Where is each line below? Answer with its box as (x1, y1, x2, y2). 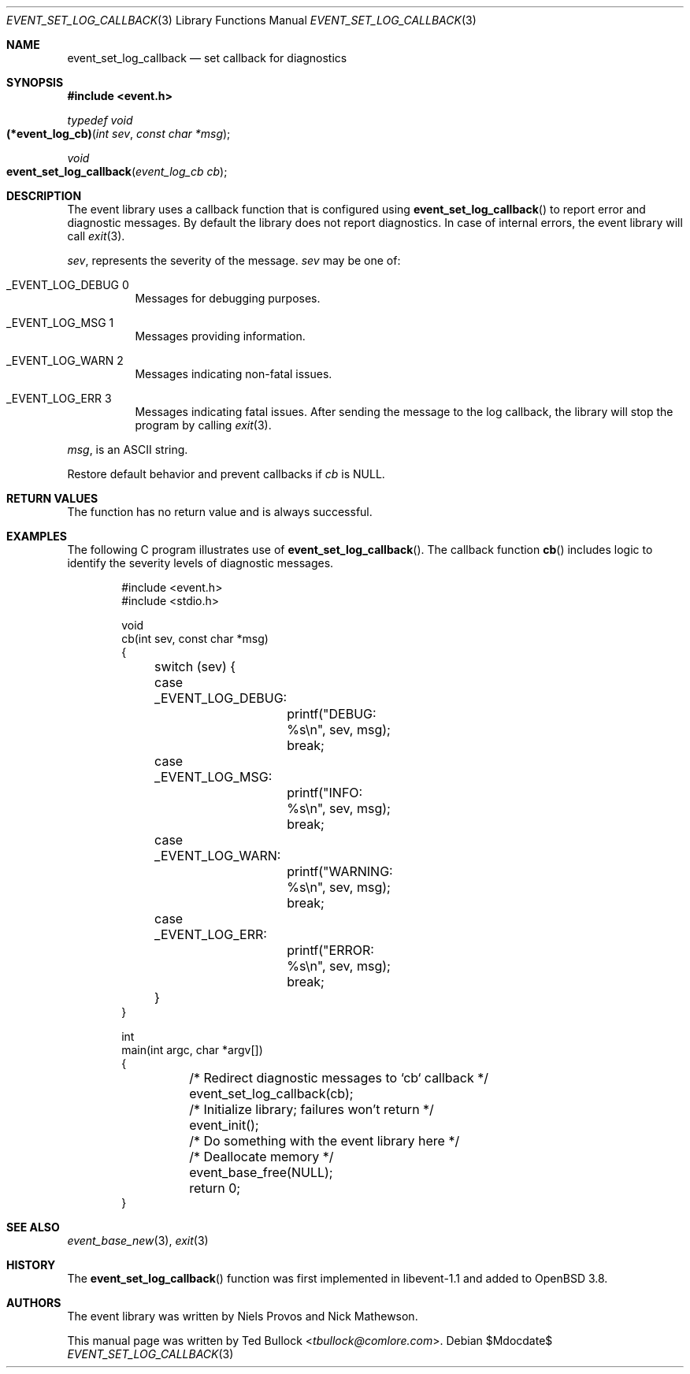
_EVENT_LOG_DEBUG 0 (6, 278, 129, 292)
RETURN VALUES (6, 492, 98, 505)
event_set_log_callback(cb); (189, 1086, 354, 1101)
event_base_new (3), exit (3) (67, 1234, 209, 1247)
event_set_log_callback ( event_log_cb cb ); (6, 165, 228, 178)
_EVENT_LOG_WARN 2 (6, 354, 124, 367)
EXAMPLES (6, 529, 67, 543)
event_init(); (189, 1117, 259, 1133)
